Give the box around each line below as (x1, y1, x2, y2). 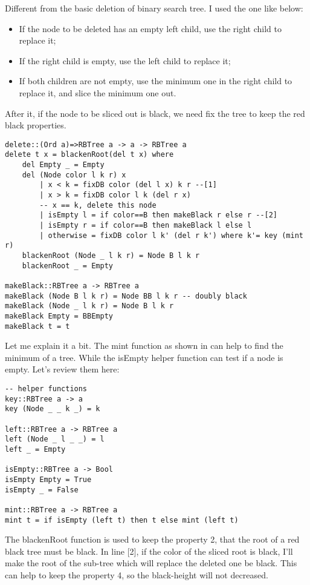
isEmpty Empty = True (5, 475, 92, 484)
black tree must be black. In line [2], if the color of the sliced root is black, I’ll (5, 544, 293, 557)
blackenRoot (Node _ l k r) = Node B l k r (22, 251, 200, 260)
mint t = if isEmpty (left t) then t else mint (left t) (5, 515, 239, 524)
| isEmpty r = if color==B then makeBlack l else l (39, 221, 252, 230)
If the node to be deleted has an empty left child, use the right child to (19, 22, 282, 35)
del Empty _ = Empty (22, 160, 105, 170)
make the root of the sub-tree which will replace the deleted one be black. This (5, 557, 297, 569)
